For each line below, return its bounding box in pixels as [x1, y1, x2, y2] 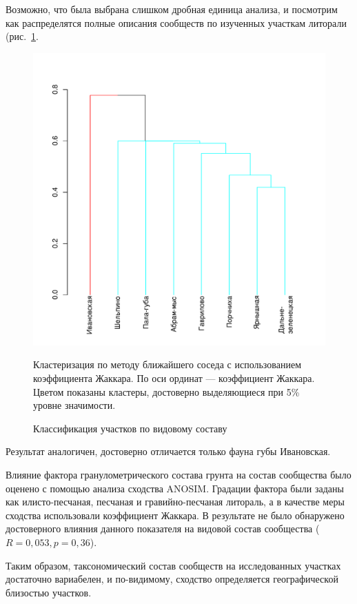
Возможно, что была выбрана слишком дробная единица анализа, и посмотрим [6, 2, 338, 16]
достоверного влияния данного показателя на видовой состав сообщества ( [6, 521, 320, 536]
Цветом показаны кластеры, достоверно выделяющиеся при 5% [33, 384, 300, 399]
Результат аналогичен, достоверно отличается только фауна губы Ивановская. [6, 444, 331, 459]
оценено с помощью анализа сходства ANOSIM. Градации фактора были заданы [6, 481, 344, 495]
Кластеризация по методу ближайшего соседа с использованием [33, 357, 302, 372]
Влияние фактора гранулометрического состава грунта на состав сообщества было [6, 467, 351, 481]
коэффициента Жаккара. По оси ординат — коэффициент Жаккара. [33, 370, 315, 385]
